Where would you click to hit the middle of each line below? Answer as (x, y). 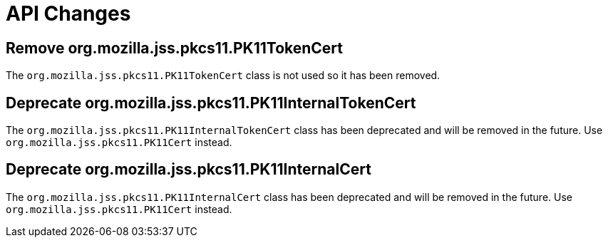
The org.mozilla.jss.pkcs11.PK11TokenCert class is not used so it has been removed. (223, 76)
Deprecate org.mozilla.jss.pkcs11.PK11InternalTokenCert (211, 103)
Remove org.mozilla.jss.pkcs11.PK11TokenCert (175, 48)
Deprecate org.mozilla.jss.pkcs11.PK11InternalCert (189, 170)
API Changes (68, 14)
